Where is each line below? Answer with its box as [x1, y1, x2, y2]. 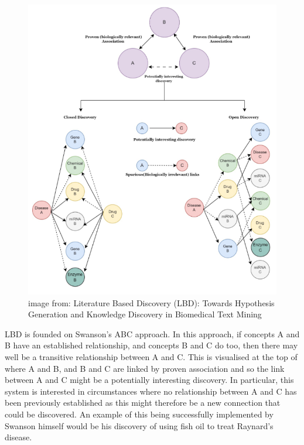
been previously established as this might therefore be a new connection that [5, 396, 281, 409]
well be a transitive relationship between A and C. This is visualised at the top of [5, 351, 298, 363]
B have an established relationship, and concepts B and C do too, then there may [5, 339, 298, 351]
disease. [5, 431, 32, 443]
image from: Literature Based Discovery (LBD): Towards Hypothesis [28, 296, 275, 309]
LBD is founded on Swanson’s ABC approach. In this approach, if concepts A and [5, 327, 300, 340]
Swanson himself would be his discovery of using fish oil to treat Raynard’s [5, 419, 274, 432]
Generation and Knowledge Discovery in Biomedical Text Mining [28, 308, 262, 320]
